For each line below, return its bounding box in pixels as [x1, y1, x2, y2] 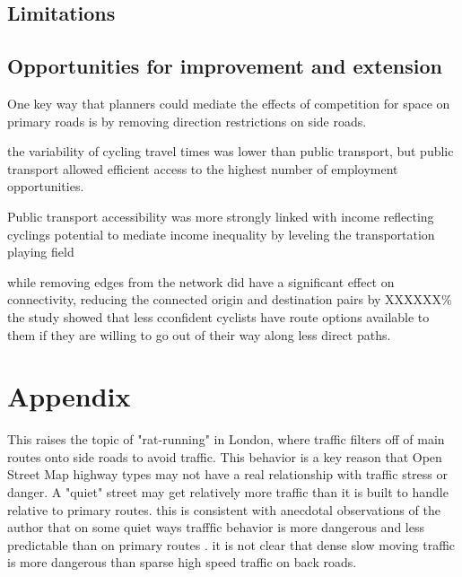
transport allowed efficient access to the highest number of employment [7, 159, 398, 178]
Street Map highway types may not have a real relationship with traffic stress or [7, 465, 448, 484]
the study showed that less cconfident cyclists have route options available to [7, 307, 430, 326]
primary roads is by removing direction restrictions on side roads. [7, 111, 367, 130]
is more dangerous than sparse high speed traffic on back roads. [7, 553, 357, 572]
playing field [7, 242, 74, 261]
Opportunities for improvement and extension [7, 52, 442, 80]
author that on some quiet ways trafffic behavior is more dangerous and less [7, 518, 424, 537]
